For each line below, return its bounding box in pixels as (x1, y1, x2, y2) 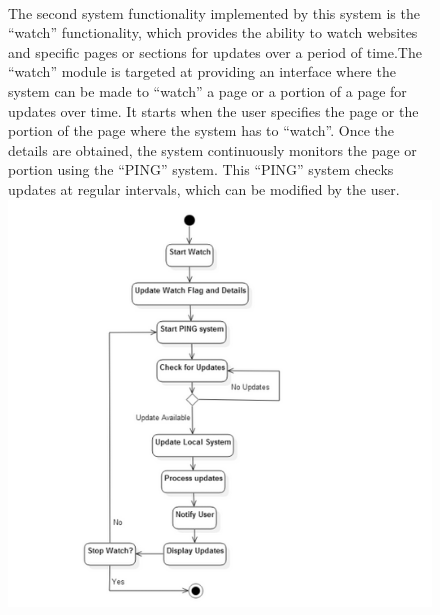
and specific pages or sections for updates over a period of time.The (8, 41, 422, 62)
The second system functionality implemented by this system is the (8, 2, 420, 23)
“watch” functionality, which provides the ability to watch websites (8, 22, 418, 43)
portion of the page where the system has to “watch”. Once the (8, 120, 395, 141)
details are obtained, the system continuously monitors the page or (8, 139, 417, 160)
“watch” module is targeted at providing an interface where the (8, 61, 396, 82)
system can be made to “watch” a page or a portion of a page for (8, 80, 407, 101)
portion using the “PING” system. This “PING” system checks (8, 159, 394, 180)
